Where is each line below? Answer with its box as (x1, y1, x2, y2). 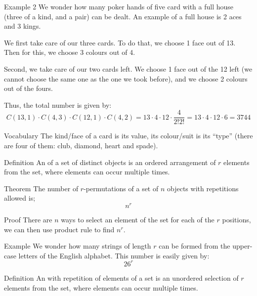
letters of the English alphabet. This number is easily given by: (18, 250, 210, 260)
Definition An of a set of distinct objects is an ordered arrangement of (4, 157, 216, 167)
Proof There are (4, 214, 52, 225)
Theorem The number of (4, 183, 79, 193)
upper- (232, 241, 253, 251)
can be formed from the (159, 241, 230, 251)
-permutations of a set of (84, 183, 159, 193)
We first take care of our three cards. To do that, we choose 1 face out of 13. (4, 37, 236, 47)
